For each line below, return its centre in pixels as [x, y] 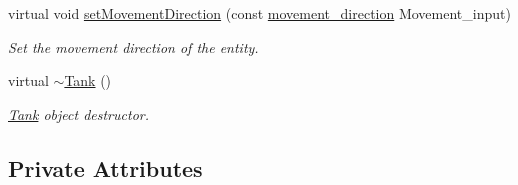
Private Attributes [105, 167]
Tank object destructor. [78, 113]
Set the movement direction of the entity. [133, 46]
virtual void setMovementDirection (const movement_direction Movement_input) [259, 13]
